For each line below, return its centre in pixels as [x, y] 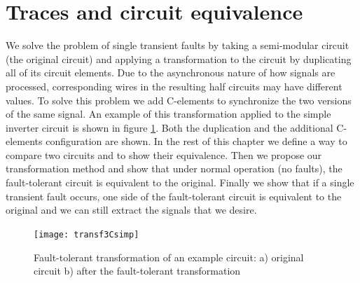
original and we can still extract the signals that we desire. [131, 210]
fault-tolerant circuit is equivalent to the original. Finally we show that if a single [180, 182]
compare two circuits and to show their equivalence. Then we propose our [164, 154]
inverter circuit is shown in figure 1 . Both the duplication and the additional [169, 127]
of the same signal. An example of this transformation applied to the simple [168, 114]
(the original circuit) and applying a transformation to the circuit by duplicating [179, 58]
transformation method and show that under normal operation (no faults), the [174, 168]
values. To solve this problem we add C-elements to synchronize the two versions [179, 100]
